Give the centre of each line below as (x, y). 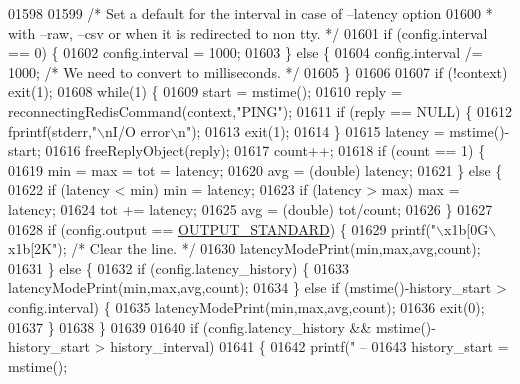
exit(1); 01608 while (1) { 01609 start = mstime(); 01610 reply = (205, 91)
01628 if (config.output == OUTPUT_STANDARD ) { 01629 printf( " (222, 228)
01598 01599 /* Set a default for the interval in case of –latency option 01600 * (250, 13)
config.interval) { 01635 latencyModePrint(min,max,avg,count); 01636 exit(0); (246, 306)
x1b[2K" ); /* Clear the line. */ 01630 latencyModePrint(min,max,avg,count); (244, 248)
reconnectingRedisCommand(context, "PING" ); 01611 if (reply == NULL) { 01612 (260, 110)
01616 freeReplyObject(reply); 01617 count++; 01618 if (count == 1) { (265, 150)
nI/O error (138, 130)
